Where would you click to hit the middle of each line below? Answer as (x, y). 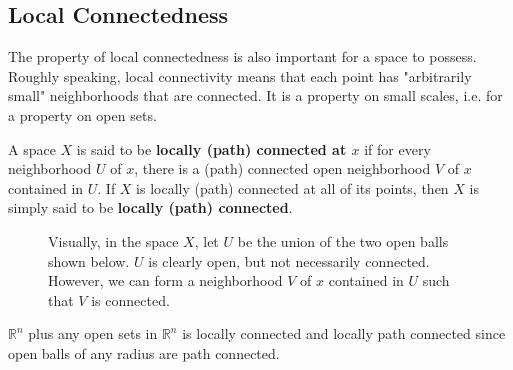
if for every (397, 148)
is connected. (130, 299)
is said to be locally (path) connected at (211, 148)
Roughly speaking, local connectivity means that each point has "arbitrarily (240, 75)
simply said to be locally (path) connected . (150, 207)
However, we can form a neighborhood (165, 280)
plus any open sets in (93, 333)
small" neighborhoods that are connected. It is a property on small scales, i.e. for (255, 95)
